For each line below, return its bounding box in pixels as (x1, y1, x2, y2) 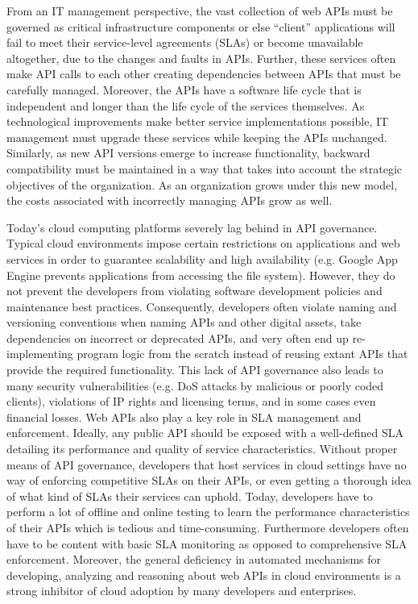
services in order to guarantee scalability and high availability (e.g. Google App (6, 250, 398, 267)
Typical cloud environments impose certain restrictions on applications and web (6, 235, 400, 252)
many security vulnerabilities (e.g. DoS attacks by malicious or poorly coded (6, 377, 384, 394)
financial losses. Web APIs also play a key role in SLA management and (6, 408, 362, 425)
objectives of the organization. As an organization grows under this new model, (6, 176, 398, 193)
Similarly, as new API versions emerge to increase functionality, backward (6, 144, 370, 161)
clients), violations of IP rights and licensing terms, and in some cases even (6, 393, 376, 410)
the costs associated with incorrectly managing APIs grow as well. (6, 192, 333, 209)
